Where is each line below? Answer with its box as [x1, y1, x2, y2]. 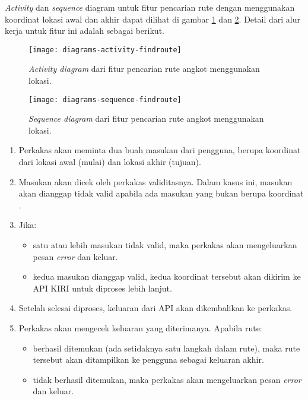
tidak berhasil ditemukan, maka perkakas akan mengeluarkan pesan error [33, 373, 301, 385]
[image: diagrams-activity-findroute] [28, 45, 182, 54]
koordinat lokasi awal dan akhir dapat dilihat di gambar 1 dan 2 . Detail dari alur [5, 12, 300, 25]
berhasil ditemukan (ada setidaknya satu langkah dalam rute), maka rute [33, 341, 300, 354]
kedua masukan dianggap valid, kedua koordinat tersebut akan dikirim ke [33, 270, 301, 283]
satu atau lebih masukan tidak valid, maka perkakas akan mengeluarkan [33, 239, 297, 251]
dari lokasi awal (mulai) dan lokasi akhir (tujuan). [18, 156, 201, 168]
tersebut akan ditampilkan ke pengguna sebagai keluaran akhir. [33, 353, 264, 366]
